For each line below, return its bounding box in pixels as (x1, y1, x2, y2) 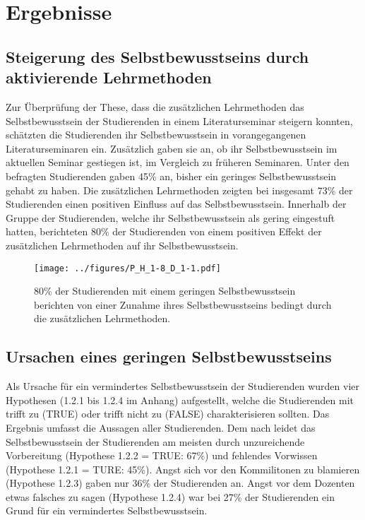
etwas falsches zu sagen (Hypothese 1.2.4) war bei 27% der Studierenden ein (6, 489, 335, 504)
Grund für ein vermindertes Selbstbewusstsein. (6, 503, 208, 518)
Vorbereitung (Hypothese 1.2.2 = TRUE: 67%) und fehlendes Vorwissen (6, 448, 318, 463)
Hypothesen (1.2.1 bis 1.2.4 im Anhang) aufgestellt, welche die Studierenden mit (6, 392, 354, 407)
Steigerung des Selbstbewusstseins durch (6, 45, 309, 67)
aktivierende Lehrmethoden (6, 66, 212, 88)
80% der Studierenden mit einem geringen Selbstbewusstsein (34, 283, 296, 298)
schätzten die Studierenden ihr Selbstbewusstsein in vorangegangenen (6, 127, 306, 142)
